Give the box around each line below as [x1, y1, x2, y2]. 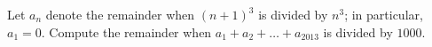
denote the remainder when [45, 5, 195, 23]
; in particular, [344, 5, 423, 23]
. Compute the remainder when [41, 22, 212, 41]
